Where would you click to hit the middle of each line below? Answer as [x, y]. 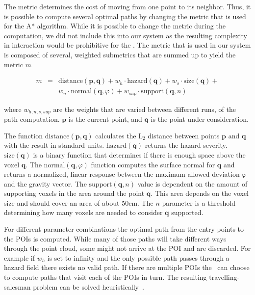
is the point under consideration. [200, 119]
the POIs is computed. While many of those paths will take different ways [115, 238]
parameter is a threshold [199, 202]
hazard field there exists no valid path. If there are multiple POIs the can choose [127, 267]
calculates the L [119, 135]
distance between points [184, 135]
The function [23, 135]
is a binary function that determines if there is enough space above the [139, 154]
